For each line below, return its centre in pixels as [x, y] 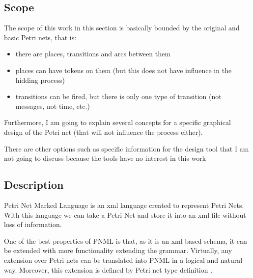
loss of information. [33, 224]
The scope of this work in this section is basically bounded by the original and [122, 28]
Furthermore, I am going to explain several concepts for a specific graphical [117, 122]
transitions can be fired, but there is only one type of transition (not [118, 96]
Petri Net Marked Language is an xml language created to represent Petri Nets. [124, 205]
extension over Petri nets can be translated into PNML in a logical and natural [123, 260]
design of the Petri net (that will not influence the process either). [103, 132]
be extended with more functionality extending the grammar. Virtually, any [118, 250]
